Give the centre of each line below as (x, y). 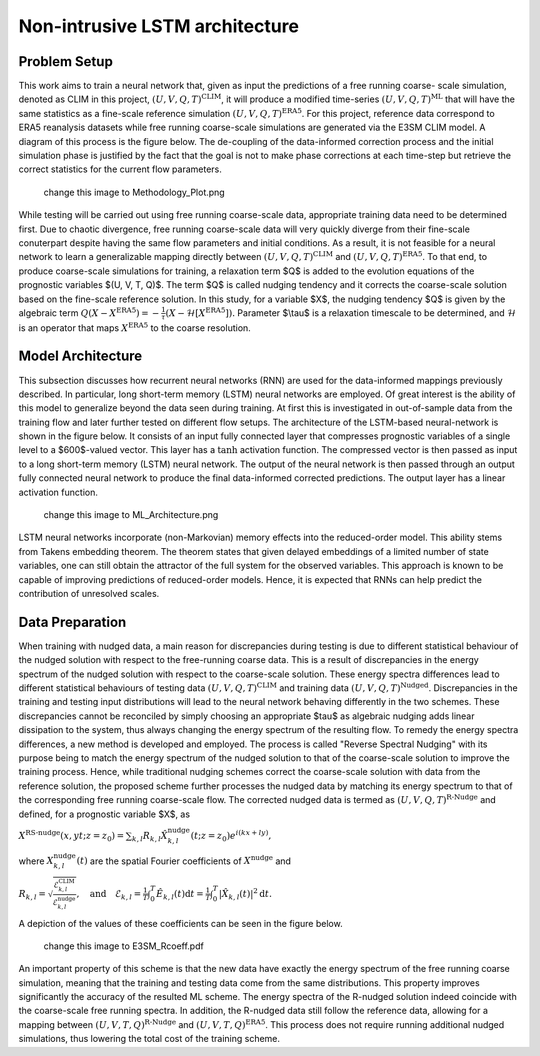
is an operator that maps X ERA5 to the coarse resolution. (135, 327)
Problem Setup (66, 61)
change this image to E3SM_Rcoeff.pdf (123, 946)
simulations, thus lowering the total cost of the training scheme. (149, 1039)
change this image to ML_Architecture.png (131, 515)
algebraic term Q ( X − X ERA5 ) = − (89, 312)
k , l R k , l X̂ (150, 837)
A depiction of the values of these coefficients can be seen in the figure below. (181, 923)
